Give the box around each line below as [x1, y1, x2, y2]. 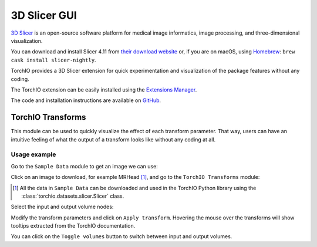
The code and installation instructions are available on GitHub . [11, 97, 161, 104]
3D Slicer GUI [11, 9, 77, 22]
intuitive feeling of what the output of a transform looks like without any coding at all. [11, 136, 216, 143]
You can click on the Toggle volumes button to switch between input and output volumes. [11, 233, 232, 240]
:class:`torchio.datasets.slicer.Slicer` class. [21, 192, 124, 199]
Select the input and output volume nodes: [11, 203, 114, 211]
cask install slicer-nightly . [11, 56, 96, 63]
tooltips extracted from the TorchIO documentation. [11, 222, 136, 229]
